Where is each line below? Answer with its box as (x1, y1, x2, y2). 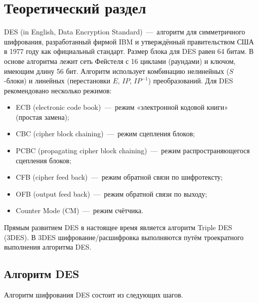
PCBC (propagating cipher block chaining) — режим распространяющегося (15, 145, 250, 156)
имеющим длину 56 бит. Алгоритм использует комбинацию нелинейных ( (4, 65, 230, 76)
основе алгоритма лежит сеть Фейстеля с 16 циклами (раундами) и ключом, (4, 55, 236, 66)
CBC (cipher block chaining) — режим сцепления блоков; (15, 128, 195, 139)
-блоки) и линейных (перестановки (4, 75, 111, 86)
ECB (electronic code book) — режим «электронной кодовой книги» (15, 102, 229, 112)
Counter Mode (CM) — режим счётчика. (15, 205, 144, 216)
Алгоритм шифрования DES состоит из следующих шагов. (4, 290, 183, 300)
